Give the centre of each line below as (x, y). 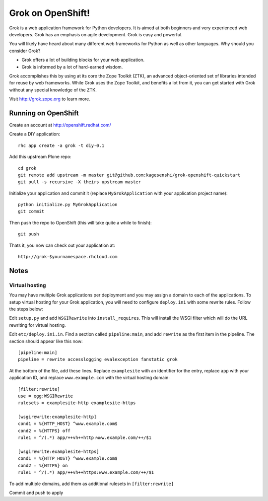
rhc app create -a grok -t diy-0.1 (61, 145)
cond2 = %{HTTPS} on (43, 465)
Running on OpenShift (44, 113)
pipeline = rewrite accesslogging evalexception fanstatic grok (98, 359)
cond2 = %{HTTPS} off (44, 430)
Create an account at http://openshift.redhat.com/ (60, 125)
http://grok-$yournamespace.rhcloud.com (68, 257)
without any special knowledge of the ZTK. (53, 90)
